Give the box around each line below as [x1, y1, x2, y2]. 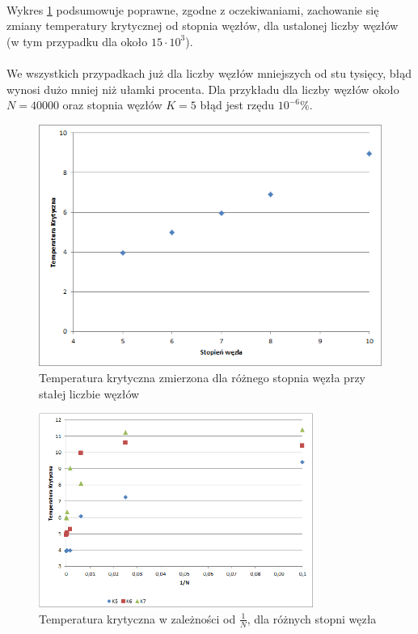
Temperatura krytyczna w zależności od [39, 610, 236, 627]
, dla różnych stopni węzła [247, 610, 377, 627]
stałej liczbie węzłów [39, 385, 140, 402]
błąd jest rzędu [200, 96, 275, 113]
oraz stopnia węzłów [62, 96, 163, 113]
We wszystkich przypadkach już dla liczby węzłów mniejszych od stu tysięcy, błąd [6, 64, 412, 81]
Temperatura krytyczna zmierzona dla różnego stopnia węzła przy [39, 368, 365, 385]
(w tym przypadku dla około [6, 32, 148, 49]
